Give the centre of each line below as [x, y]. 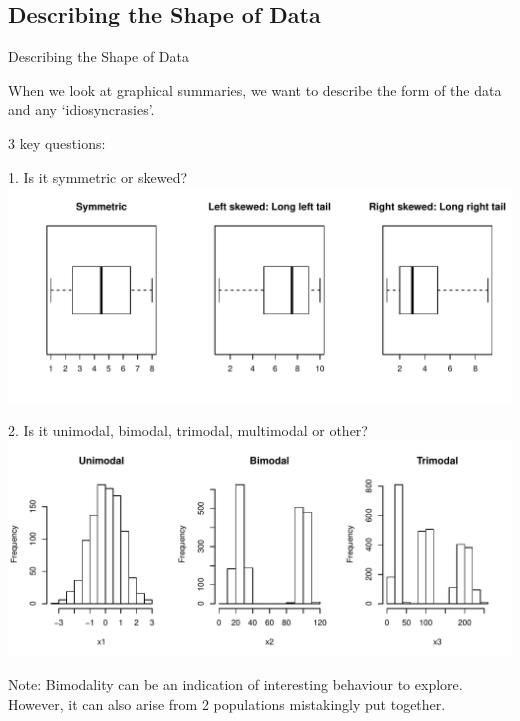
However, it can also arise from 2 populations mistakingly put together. [227, 703]
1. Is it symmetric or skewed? [98, 176]
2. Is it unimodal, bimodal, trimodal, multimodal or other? [188, 430]
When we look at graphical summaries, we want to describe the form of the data [255, 89]
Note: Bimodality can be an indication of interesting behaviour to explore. [235, 684]
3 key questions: [57, 142]
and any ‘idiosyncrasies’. [81, 109]
